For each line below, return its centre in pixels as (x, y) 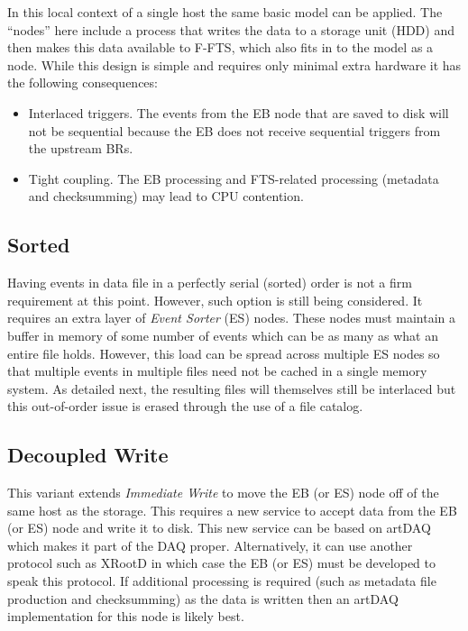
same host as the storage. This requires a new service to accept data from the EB (232, 510)
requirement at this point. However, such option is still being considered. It (215, 300)
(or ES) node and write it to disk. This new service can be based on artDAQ (219, 528)
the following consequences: (83, 82)
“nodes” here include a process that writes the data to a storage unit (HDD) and (231, 29)
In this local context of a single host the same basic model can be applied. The (225, 12)
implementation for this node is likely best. (126, 616)
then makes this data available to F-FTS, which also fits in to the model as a (220, 47)
